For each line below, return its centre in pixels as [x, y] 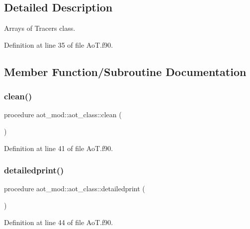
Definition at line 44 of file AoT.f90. [59, 222]
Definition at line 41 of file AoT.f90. [59, 148]
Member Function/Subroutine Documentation [125, 71]
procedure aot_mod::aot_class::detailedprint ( [75, 189]
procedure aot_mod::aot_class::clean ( [63, 114]
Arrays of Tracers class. [40, 28]
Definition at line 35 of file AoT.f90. [59, 44]
